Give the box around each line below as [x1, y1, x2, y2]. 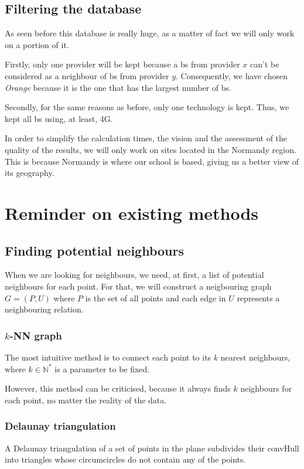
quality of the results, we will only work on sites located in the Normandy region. [5, 143, 296, 155]
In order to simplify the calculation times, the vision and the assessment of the [5, 132, 288, 144]
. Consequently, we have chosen [176, 69, 288, 81]
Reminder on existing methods [5, 200, 259, 225]
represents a [237, 291, 280, 304]
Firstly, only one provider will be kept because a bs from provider [5, 58, 240, 70]
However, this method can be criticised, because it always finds [5, 382, 231, 395]
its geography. [5, 166, 54, 179]
